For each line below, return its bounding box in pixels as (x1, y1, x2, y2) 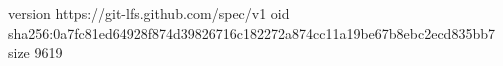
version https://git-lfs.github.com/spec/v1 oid (8, 3, 290, 23)
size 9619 (8, 42, 63, 63)
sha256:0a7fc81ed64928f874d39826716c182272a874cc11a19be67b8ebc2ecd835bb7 (8, 22, 495, 43)
